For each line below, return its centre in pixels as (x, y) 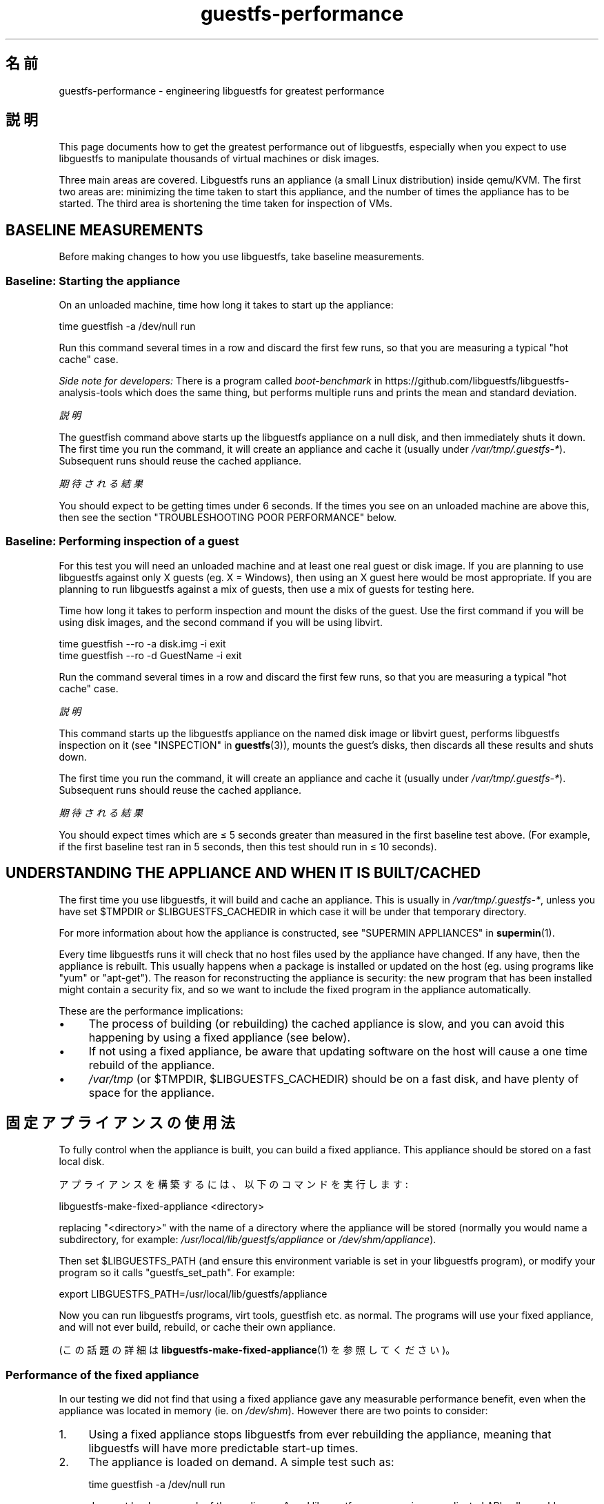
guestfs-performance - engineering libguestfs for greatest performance (222, 90)
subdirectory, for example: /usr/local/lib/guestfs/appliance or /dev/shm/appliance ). (248, 1240)
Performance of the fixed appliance (102, 1375)
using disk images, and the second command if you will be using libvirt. (221, 622)
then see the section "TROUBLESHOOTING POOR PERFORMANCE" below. (228, 518)
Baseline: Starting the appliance (93, 281)
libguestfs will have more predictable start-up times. (223, 1448)
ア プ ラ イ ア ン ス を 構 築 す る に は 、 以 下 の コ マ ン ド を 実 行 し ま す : (233, 1184)
